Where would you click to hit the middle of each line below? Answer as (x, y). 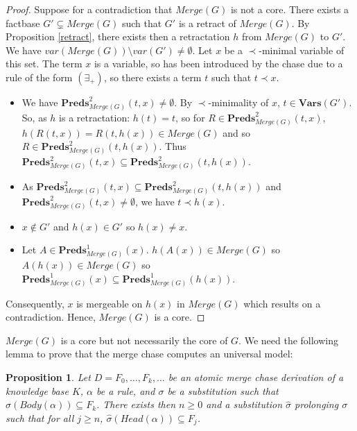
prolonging (317, 404)
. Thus (173, 146)
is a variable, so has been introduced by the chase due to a (218, 64)
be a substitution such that (223, 390)
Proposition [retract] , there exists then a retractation (118, 36)
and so (237, 132)
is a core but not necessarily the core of (144, 340)
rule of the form (39, 77)
